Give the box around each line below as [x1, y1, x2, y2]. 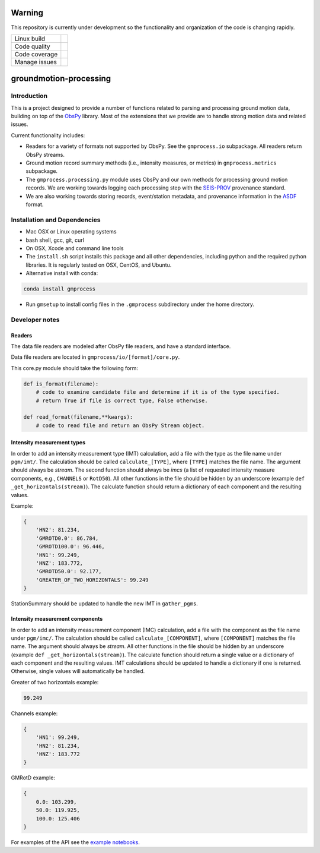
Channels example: [11, 710, 58, 717]
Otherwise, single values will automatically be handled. [11, 668, 145, 675]
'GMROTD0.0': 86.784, [36, 535, 99, 542]
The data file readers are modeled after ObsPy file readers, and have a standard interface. [11, 342, 231, 350]
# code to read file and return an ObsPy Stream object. [36, 422, 205, 429]
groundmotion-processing [11, 74, 111, 84]
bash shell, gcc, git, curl [25, 236, 84, 244]
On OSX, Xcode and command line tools [25, 244, 124, 252]
